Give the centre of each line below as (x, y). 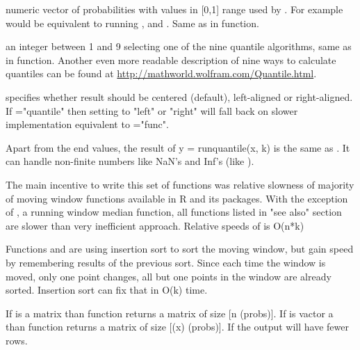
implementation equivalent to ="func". (87, 124)
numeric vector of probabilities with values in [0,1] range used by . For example (174, 9)
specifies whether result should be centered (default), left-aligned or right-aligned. (179, 96)
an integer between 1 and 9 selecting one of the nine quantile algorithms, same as (179, 46)
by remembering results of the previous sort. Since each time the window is (166, 262)
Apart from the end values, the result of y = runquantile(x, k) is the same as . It (178, 147)
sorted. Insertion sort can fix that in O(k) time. (107, 290)
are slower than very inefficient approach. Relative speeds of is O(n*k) (155, 225)
